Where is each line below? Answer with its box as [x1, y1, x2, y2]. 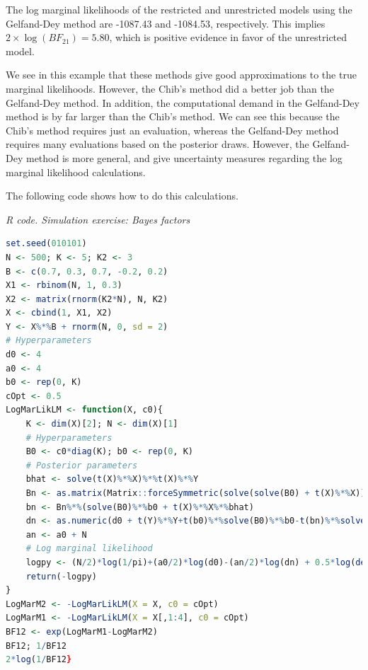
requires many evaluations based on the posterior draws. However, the [6, 137, 309, 151]
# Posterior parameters [25, 460, 138, 470]
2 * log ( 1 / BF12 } [6, 654, 72, 665]
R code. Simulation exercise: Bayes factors [6, 212, 190, 226]
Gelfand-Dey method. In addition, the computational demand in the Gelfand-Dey [6, 95, 360, 110]
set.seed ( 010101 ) [6, 238, 87, 249]
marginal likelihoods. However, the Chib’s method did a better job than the [6, 81, 334, 96]
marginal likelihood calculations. [6, 164, 146, 179]
